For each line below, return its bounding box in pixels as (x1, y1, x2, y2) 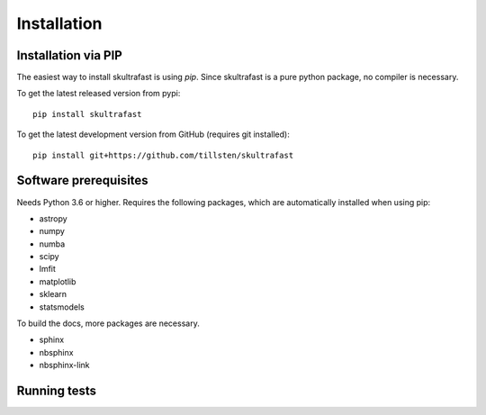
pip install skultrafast (32, 109, 142, 119)
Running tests (16, 383, 97, 399)
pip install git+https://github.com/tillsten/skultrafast (32, 149, 294, 160)
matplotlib (39, 275, 76, 287)
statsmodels (39, 302, 85, 312)
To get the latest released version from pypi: (16, 88, 181, 99)
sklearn (39, 289, 67, 300)
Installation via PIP (16, 48, 123, 63)
